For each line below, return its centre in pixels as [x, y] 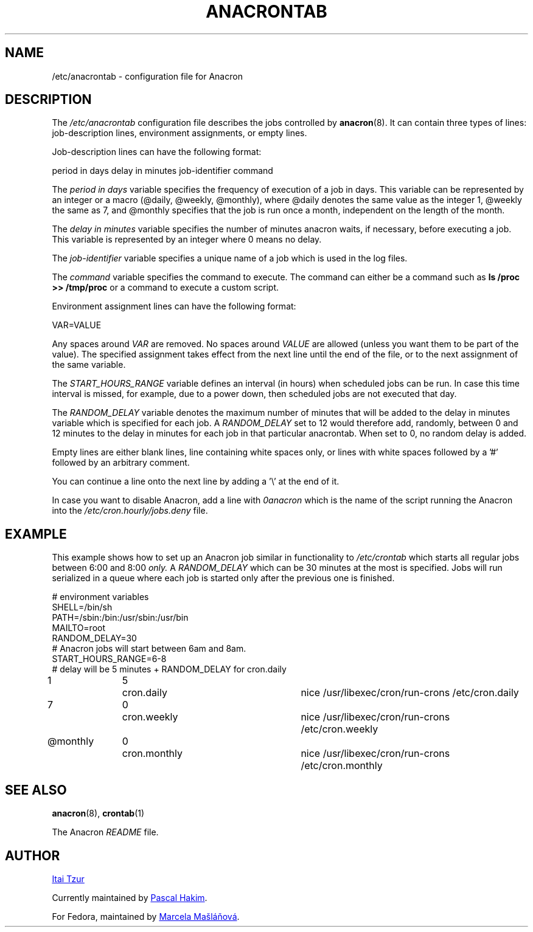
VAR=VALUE [77, 325]
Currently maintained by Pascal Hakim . [130, 897]
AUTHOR [33, 855]
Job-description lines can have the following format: [157, 152]
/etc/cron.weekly [340, 729]
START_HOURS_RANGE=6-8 [109, 659]
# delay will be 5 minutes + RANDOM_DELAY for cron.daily [169, 669]
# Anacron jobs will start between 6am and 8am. [149, 649]
